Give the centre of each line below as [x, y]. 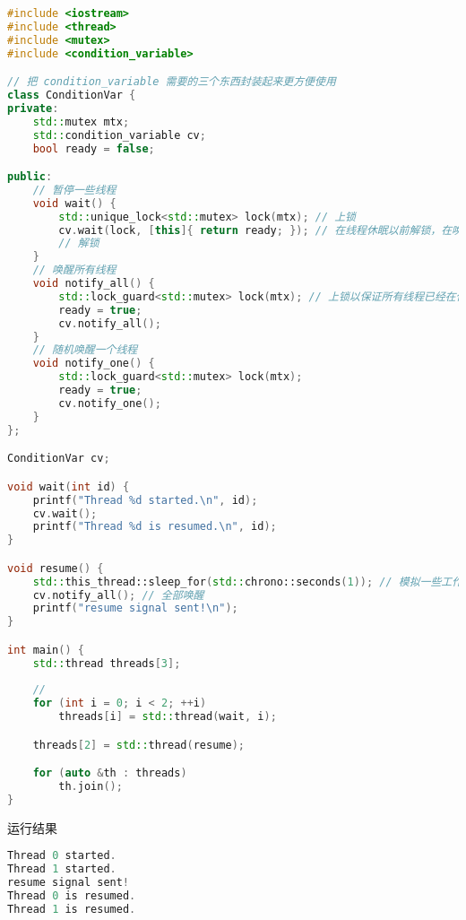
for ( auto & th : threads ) [110, 773]
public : [30, 177]
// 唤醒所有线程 [74, 270]
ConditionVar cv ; [59, 459]
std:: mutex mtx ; [81, 122]
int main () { [46, 650]
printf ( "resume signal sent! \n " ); [135, 608]
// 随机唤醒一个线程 [85, 350]
